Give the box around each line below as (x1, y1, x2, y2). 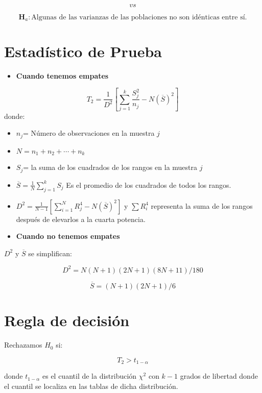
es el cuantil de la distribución (42, 371, 137, 381)
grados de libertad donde (180, 371, 258, 381)
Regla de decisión (4, 310, 130, 331)
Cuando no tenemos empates (16, 231, 120, 241)
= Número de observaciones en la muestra (23, 128, 155, 138)
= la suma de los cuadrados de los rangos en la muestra (23, 162, 198, 173)
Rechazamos (4, 339, 42, 350)
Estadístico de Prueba (4, 40, 162, 61)
